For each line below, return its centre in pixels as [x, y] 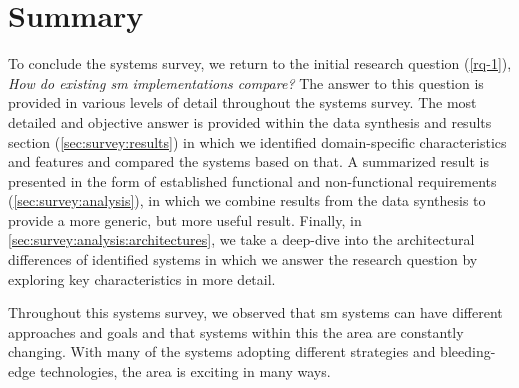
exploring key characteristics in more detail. [142, 278]
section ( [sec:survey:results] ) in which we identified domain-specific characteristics [257, 141]
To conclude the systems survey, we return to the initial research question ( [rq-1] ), [260, 63]
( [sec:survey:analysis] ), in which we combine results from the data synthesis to [247, 200]
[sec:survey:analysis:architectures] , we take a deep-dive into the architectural [241, 239]
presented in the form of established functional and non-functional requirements [252, 180]
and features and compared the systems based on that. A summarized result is [249, 161]
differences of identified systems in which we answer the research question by [243, 259]
